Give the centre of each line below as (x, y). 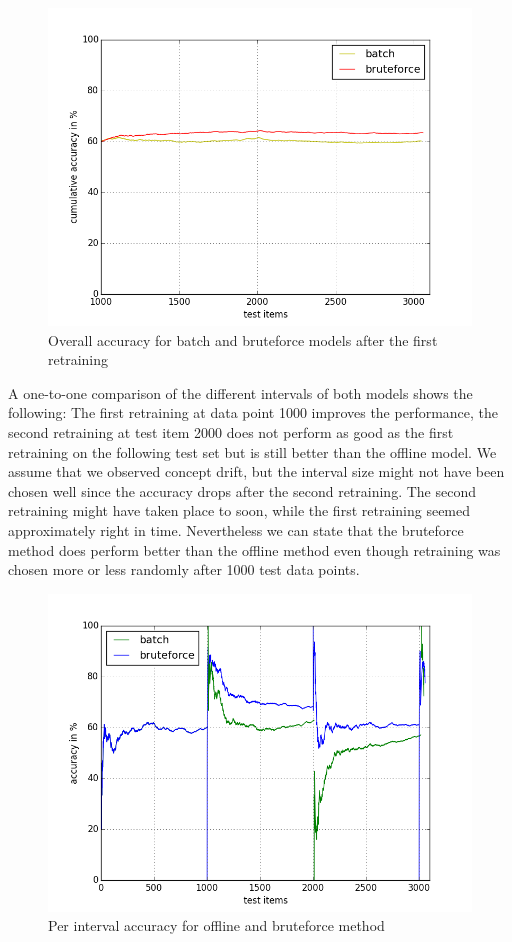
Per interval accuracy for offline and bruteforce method (216, 925)
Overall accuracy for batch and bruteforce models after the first (243, 339)
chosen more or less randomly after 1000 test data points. (184, 569)
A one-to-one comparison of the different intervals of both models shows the (240, 392)
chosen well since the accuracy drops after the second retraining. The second (242, 490)
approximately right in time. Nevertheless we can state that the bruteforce (236, 529)
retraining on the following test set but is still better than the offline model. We (252, 451)
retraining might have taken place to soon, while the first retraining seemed (239, 510)
